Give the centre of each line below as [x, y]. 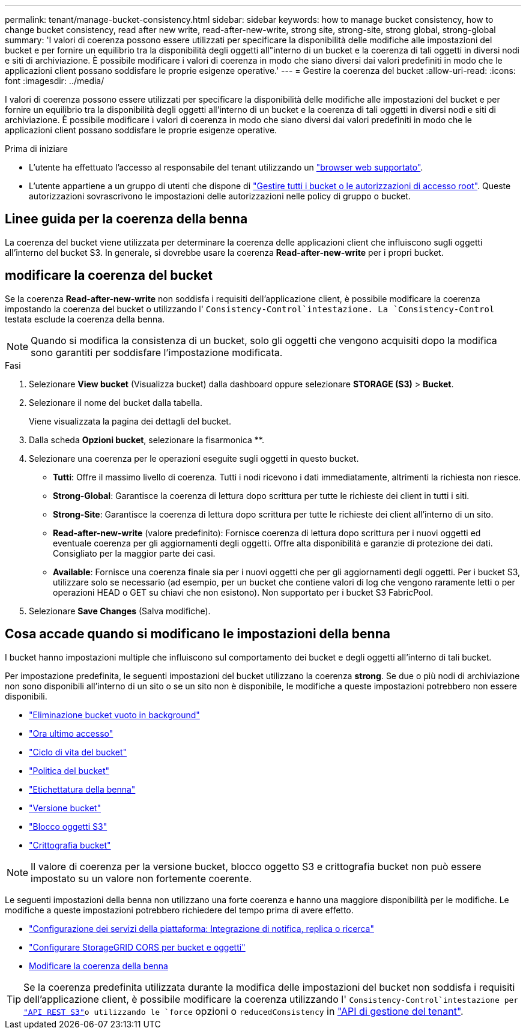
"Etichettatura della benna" [82, 789]
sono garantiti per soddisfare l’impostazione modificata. [157, 352]
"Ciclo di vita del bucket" [78, 752]
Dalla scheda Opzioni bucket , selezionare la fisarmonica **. [147, 440]
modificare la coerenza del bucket [109, 276]
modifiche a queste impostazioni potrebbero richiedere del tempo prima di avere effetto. [179, 910]
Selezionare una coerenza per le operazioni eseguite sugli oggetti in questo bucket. [194, 458]
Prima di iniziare [36, 149]
